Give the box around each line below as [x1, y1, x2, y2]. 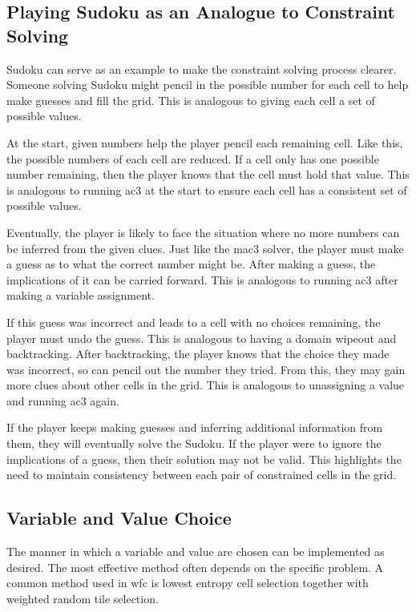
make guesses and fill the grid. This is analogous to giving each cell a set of [6, 91, 375, 108]
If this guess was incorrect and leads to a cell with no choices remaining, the [6, 313, 381, 330]
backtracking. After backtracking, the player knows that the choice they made [6, 345, 390, 362]
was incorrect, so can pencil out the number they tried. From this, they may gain [6, 360, 406, 377]
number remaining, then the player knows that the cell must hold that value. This [6, 166, 410, 183]
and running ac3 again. [6, 392, 119, 409]
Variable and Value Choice [6, 505, 232, 530]
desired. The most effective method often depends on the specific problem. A [6, 558, 384, 575]
